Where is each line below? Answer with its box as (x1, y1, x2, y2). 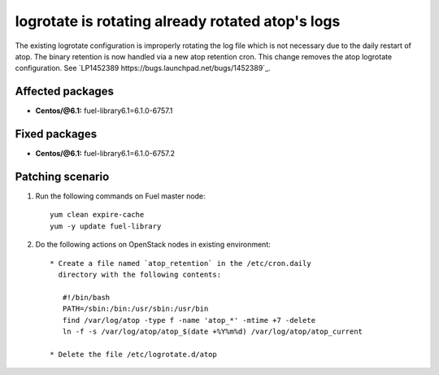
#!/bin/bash (62, 293, 111, 302)
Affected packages (15, 85, 114, 98)
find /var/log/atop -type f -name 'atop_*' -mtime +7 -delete (62, 316, 316, 325)
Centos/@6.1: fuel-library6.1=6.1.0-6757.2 (35, 149, 175, 159)
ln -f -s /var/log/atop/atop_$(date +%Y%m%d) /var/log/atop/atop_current (62, 326, 363, 336)
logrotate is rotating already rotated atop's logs (15, 12, 341, 30)
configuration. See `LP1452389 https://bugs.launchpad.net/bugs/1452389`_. (15, 63, 272, 73)
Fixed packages (15, 127, 98, 142)
